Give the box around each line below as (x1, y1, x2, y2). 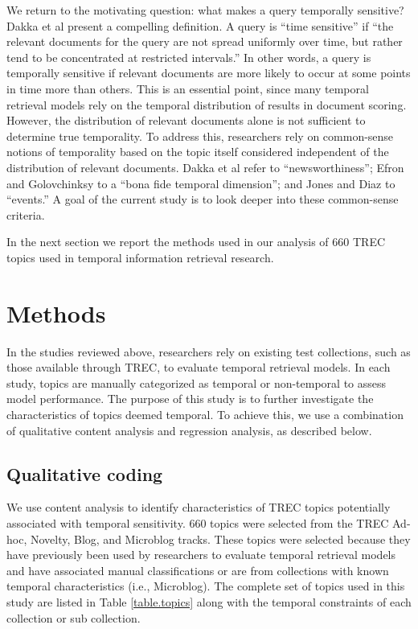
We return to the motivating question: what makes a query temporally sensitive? (6, 2, 404, 18)
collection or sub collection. (6, 609, 141, 626)
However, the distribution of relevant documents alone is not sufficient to (6, 112, 366, 129)
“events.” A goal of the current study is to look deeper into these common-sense (6, 191, 399, 208)
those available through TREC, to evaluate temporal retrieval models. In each (6, 359, 391, 376)
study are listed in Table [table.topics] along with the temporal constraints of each (6, 593, 412, 610)
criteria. (6, 206, 45, 223)
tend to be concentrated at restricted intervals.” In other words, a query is (6, 48, 371, 65)
